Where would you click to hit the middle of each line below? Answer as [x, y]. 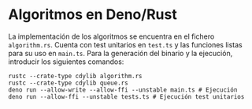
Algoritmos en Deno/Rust [93, 15]
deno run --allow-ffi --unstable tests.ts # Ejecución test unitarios [126, 96]
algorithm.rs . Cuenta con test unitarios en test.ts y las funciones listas [125, 44]
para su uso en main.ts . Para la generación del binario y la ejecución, [120, 53]
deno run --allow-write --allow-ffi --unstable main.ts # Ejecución [123, 90]
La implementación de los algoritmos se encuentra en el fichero [111, 36]
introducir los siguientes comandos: [66, 62]
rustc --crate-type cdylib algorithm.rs [76, 76]
